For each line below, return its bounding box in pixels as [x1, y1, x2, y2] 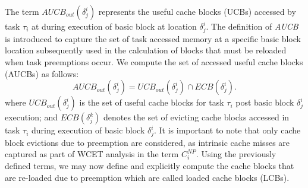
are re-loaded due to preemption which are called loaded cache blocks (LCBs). [5, 171, 290, 183]
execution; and [5, 111, 58, 123]
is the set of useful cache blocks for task [79, 96, 224, 109]
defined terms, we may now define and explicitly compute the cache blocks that [5, 160, 294, 172]
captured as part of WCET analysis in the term [5, 148, 179, 160]
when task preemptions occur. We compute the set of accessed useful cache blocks [5, 55, 303, 68]
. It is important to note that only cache [154, 124, 301, 136]
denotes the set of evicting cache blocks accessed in [103, 111, 290, 123]
